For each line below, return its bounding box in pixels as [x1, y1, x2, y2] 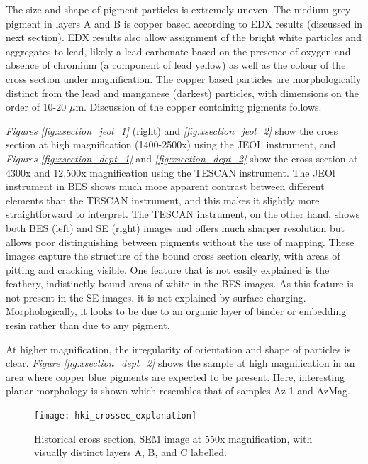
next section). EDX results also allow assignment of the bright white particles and [6, 30, 362, 45]
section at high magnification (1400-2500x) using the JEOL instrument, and [6, 137, 336, 152]
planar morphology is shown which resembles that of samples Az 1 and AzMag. [6, 383, 350, 398]
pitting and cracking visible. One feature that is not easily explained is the [6, 262, 330, 277]
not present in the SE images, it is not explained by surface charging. [6, 289, 306, 304]
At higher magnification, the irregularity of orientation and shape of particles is [6, 341, 351, 356]
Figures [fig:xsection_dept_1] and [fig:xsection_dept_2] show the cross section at [6, 150, 358, 165]
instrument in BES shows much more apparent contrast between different [6, 179, 325, 194]
